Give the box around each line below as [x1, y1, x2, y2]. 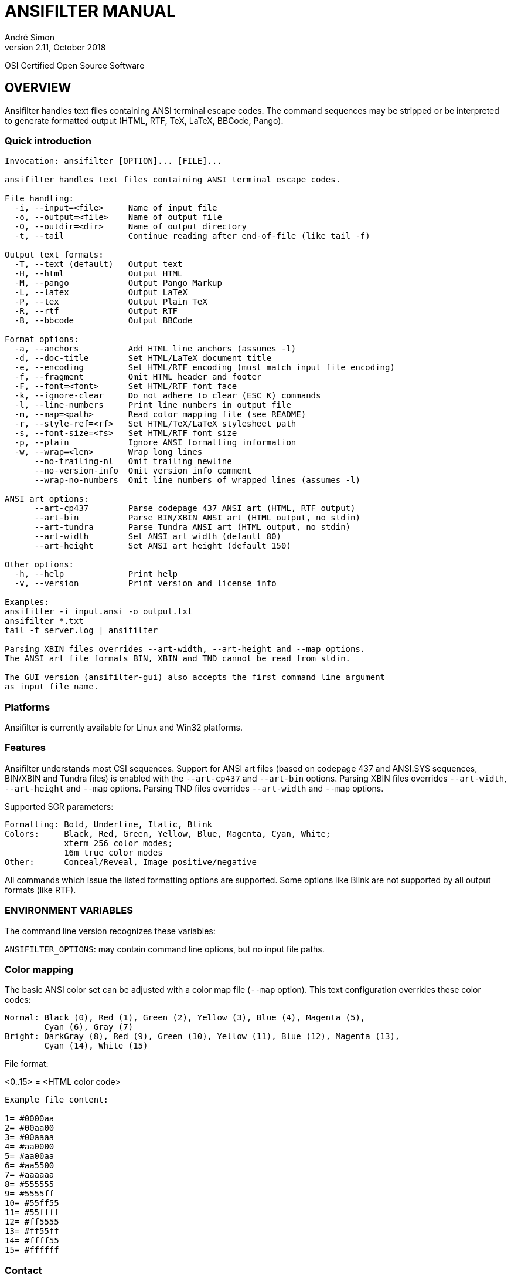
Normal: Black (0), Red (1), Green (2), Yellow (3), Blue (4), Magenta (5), [5, 1013, 366, 1023]
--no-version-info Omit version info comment [34, 466, 252, 476]
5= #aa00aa [5, 1151, 54, 1161]
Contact [5, 1264, 42, 1276]
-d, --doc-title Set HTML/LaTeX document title [14, 353, 272, 363]
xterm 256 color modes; [64, 838, 173, 848]
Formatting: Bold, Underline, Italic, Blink [5, 819, 213, 829]
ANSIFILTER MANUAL [5, 1, 176, 21]
